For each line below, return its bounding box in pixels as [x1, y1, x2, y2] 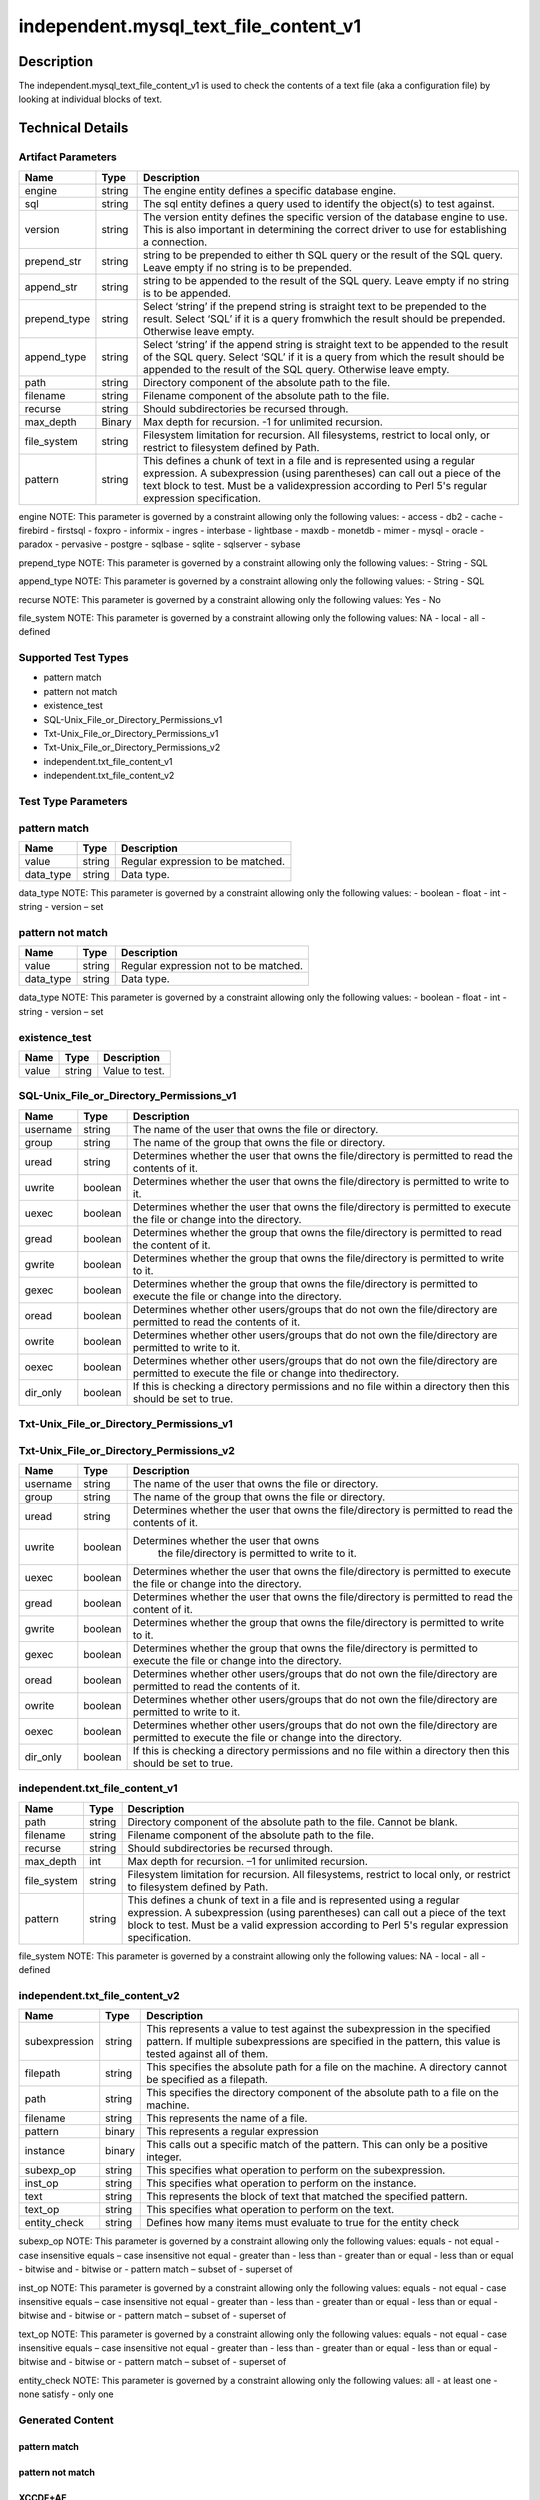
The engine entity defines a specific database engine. [142, 183, 397, 197]
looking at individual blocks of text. [18, 93, 163, 105]
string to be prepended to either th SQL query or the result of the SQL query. [142, 248, 504, 262]
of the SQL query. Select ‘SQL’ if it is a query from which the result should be [142, 350, 505, 364]
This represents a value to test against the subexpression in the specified [146, 2022, 491, 2036]
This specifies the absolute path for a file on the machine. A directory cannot [146, 2060, 508, 2074]
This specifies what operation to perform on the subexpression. [146, 2163, 446, 2177]
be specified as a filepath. [146, 2073, 269, 2087]
